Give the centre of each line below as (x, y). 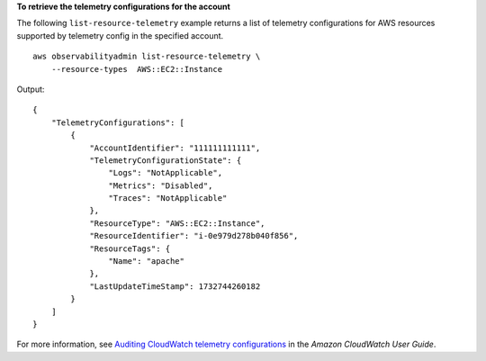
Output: (31, 89)
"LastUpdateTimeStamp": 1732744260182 (175, 286)
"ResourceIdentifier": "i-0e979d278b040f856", (194, 236)
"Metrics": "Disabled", (161, 185)
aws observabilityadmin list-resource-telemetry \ (147, 57)
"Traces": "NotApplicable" (168, 199)
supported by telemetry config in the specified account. (120, 35)
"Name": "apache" (146, 262)
